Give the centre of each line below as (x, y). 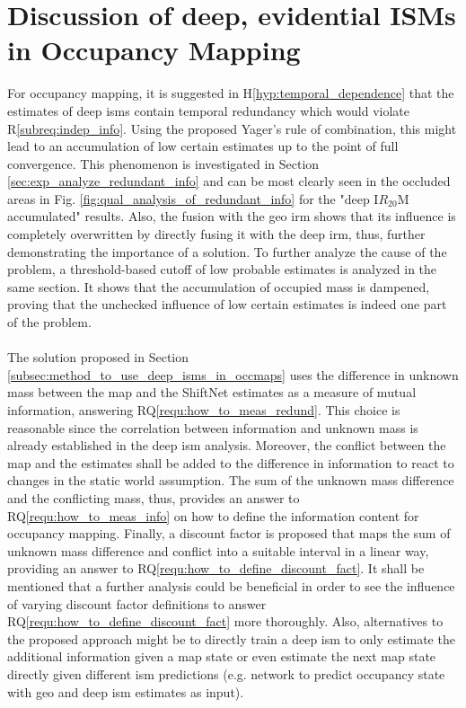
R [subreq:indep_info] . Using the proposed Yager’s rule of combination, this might (232, 128)
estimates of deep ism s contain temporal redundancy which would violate (209, 110)
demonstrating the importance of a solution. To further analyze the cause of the (227, 251)
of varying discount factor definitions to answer (137, 603)
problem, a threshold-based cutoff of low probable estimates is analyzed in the (222, 269)
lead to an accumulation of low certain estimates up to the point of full (203, 146)
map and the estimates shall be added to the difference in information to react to (231, 462)
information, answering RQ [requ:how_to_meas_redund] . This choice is (204, 410)
